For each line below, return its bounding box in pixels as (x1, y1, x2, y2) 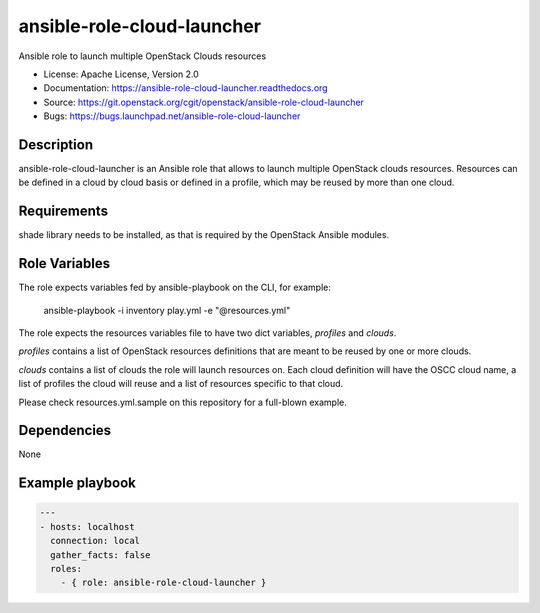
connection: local (50, 535, 140, 547)
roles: (50, 563, 83, 575)
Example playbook (18, 475, 137, 492)
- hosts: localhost (39, 521, 135, 532)
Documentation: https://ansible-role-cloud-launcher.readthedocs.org (43, 82, 329, 94)
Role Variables (18, 255, 110, 272)
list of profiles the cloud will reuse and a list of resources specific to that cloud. (18, 378, 344, 390)
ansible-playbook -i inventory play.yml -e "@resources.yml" (43, 304, 291, 316)
